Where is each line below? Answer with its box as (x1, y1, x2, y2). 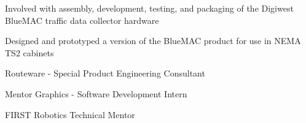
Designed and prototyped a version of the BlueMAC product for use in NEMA (5, 34, 301, 47)
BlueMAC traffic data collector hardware (5, 13, 159, 26)
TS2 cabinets (5, 46, 54, 59)
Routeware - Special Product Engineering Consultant (5, 67, 205, 80)
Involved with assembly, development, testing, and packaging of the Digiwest (5, 2, 294, 14)
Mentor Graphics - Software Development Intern (5, 87, 187, 100)
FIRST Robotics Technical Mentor (5, 108, 135, 121)
